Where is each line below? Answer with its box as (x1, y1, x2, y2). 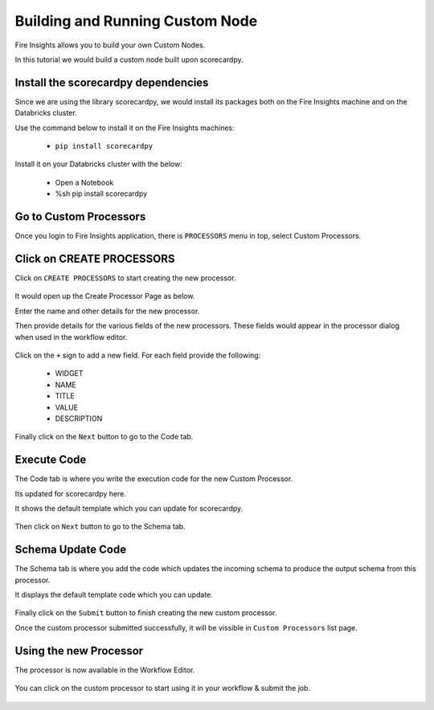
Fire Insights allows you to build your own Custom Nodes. (14, 40, 206, 50)
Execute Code (14, 453, 87, 467)
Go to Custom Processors (14, 210, 146, 223)
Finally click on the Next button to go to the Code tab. (14, 432, 194, 442)
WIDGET (55, 369, 84, 378)
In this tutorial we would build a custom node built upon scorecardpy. (14, 55, 244, 64)
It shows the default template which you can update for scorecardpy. (14, 503, 244, 513)
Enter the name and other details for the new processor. (14, 306, 200, 316)
